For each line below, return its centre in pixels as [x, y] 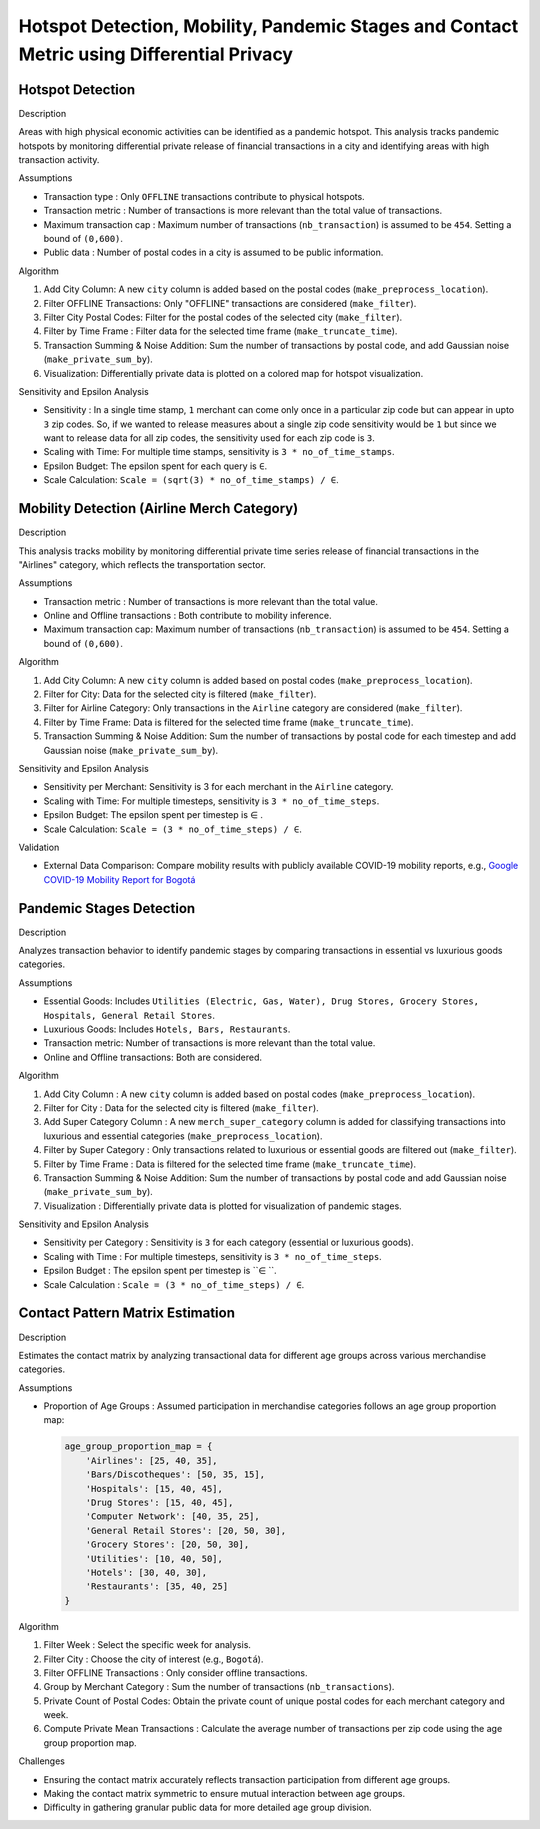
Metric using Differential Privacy [156, 54]
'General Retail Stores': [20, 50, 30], [186, 1530]
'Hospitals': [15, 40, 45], [154, 1488]
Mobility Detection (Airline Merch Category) [158, 508]
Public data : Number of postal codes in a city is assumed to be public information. [213, 252]
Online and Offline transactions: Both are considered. [153, 1057]
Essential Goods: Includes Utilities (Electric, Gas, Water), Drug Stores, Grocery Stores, [261, 1001]
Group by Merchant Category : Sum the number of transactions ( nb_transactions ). [219, 1687]
